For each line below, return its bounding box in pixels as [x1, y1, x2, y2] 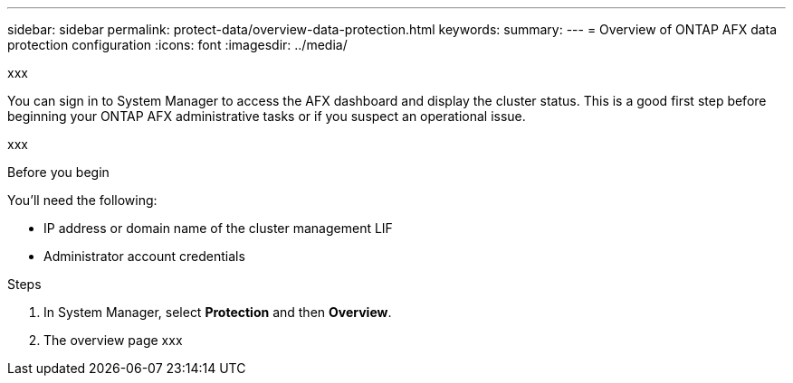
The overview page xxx [43, 332, 183, 348]
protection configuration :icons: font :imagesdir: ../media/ [7, 37, 348, 52]
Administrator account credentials [43, 248, 245, 264]
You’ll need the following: [7, 192, 158, 208]
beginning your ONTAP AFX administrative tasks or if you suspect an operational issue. [7, 108, 526, 124]
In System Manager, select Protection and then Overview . [43, 304, 392, 320]
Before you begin [7, 164, 110, 180]
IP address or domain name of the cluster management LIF [43, 220, 393, 236]
